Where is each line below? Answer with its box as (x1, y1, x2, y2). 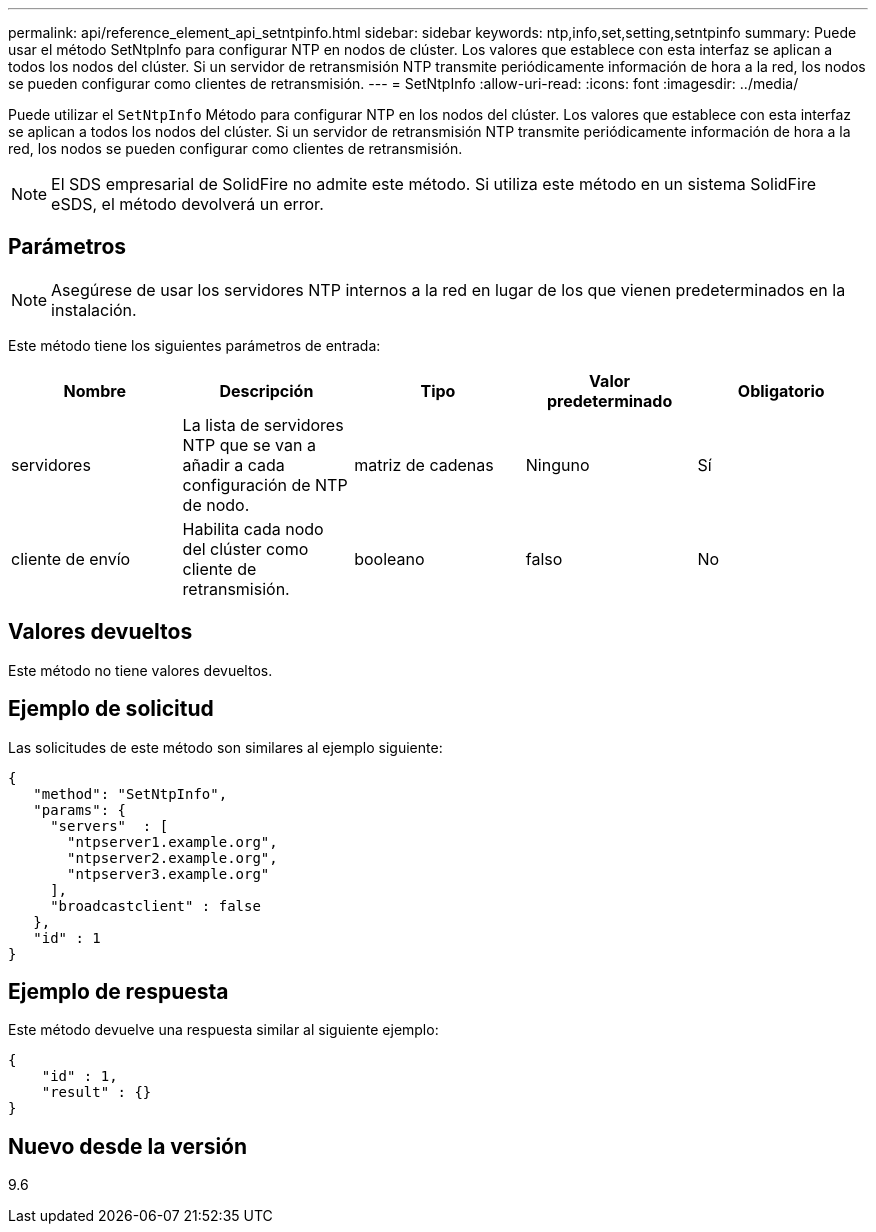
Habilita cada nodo (182, 518, 324, 539)
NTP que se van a (182, 434, 316, 455)
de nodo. (182, 494, 250, 515)
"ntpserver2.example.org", (67, 849, 278, 866)
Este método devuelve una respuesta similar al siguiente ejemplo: (8, 1021, 439, 1039)
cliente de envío (11, 548, 131, 569)
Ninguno (525, 454, 590, 475)
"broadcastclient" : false (50, 897, 261, 914)
